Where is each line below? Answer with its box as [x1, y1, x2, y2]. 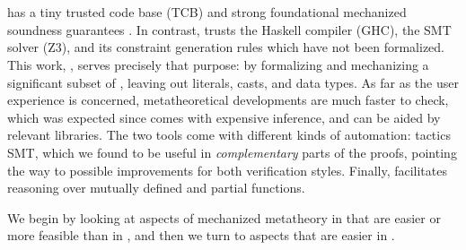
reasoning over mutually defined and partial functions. [7, 178, 305, 197]
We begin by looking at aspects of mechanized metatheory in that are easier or [7, 208, 441, 227]
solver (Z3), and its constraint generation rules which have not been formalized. [7, 38, 445, 56]
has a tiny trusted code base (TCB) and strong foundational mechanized [7, 3, 407, 22]
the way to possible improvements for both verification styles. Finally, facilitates [7, 160, 447, 179]
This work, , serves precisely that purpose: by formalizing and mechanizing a [7, 55, 429, 73]
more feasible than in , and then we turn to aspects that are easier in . [7, 226, 395, 245]
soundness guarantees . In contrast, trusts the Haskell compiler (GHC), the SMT [7, 20, 452, 39]
